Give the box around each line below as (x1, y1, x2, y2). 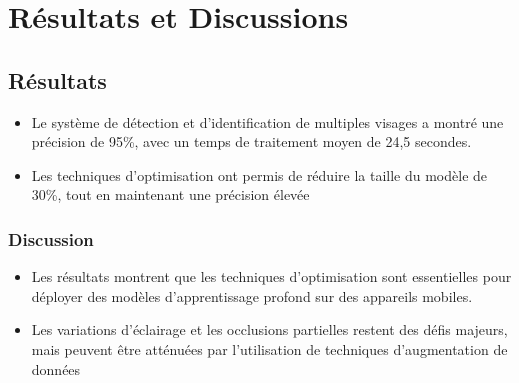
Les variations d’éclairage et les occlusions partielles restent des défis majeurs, (31, 319, 508, 340)
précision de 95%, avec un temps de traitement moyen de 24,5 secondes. (31, 131, 472, 152)
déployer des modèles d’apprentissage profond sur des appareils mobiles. (31, 285, 473, 306)
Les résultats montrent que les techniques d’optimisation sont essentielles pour (31, 266, 512, 287)
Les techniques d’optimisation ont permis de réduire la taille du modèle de (31, 164, 488, 185)
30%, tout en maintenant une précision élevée (31, 184, 310, 205)
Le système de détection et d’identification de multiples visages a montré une (31, 111, 504, 132)
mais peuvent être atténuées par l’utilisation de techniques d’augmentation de (31, 338, 508, 359)
